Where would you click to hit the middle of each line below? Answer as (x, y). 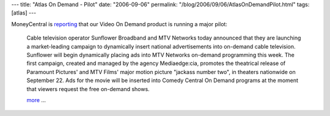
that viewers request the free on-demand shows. (88, 89)
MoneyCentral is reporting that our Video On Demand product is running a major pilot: (119, 24)
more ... (36, 100)
